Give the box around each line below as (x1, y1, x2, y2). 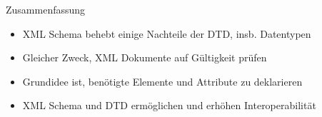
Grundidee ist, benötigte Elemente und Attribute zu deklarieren (22, 73, 303, 88)
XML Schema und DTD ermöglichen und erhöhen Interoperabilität (22, 98, 316, 113)
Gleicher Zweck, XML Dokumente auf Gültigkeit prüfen (22, 50, 267, 65)
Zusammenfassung (6, 2, 86, 16)
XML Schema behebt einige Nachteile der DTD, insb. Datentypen (22, 26, 311, 41)
